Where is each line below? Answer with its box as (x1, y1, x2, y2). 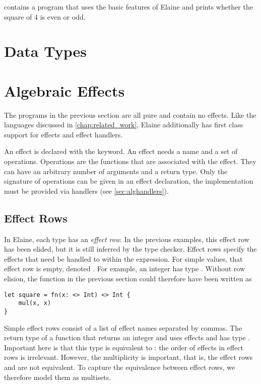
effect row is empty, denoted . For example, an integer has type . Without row (4, 263, 245, 274)
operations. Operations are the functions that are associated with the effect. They (4, 156, 256, 167)
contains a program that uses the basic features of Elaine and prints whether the (4, 2, 253, 12)
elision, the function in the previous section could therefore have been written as (4, 273, 252, 284)
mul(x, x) (18, 299, 51, 307)
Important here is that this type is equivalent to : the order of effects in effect (4, 342, 243, 352)
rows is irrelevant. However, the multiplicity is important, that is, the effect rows (4, 352, 253, 362)
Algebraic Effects (4, 80, 125, 101)
